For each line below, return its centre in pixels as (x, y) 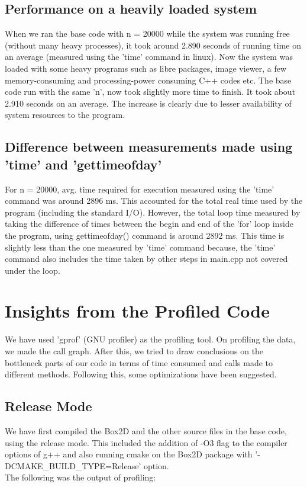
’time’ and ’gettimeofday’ (83, 164)
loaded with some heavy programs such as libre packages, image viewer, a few (146, 68)
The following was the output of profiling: (80, 477)
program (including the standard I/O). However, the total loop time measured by (153, 212)
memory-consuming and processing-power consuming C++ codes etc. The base (148, 80)
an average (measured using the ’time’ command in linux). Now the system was (149, 57)
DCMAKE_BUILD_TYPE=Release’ (73, 465)
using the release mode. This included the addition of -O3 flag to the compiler (146, 442)
